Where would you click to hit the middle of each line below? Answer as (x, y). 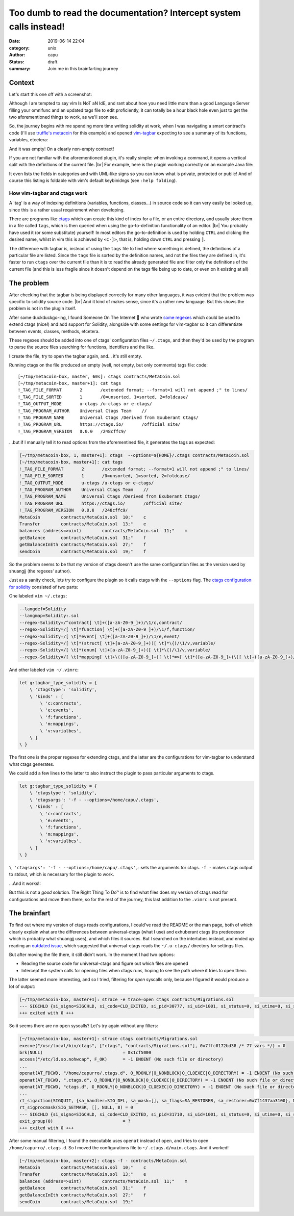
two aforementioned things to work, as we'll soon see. (64, 117)
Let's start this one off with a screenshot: (50, 94)
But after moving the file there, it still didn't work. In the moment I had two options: (92, 955)
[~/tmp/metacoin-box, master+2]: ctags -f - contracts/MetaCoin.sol (103, 1161)
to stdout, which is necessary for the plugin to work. (62, 874)
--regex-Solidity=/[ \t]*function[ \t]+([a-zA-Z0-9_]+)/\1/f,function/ (107, 630)
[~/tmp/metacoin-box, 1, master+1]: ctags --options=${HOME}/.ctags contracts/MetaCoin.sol (134, 455)
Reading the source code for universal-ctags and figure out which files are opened (105, 963)
